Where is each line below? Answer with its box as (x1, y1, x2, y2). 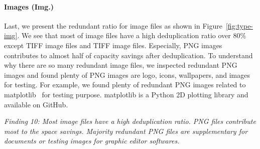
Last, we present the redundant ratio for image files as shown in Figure (4, 20, 222, 31)
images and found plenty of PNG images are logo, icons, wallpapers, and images (4, 69, 250, 80)
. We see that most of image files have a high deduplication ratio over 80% (17, 30, 246, 41)
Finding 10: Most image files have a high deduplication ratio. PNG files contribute (4, 116, 256, 126)
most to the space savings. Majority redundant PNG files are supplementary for (4, 125, 248, 136)
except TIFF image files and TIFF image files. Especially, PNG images (4, 40, 222, 50)
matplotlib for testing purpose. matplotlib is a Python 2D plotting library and (4, 89, 248, 99)
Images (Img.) (4, 1, 54, 12)
